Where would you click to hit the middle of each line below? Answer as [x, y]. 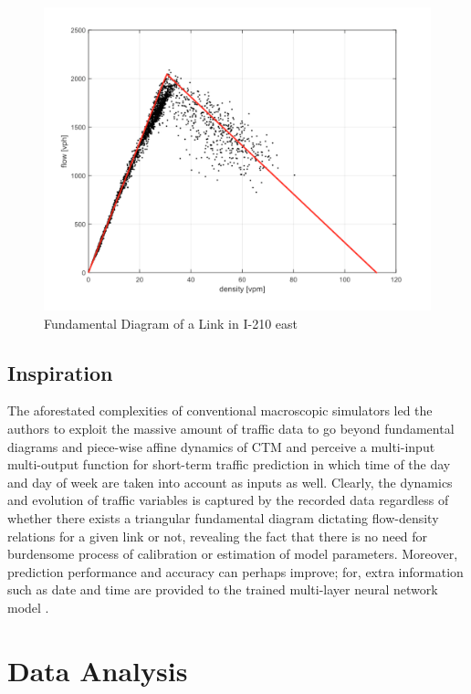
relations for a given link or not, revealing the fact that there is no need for [218, 536]
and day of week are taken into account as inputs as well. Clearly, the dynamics [230, 482]
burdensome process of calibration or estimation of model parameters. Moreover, [233, 554]
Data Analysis [98, 670]
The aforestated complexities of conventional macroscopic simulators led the [220, 410]
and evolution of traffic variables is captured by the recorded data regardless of [228, 500]
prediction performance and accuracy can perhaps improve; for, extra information [235, 571]
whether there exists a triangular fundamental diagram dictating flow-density [223, 518]
